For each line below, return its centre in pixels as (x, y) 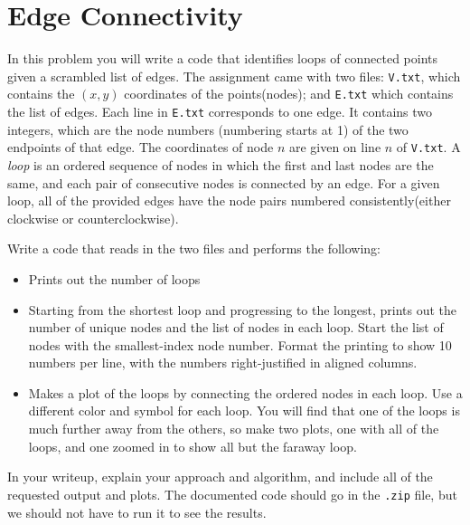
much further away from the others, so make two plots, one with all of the (234, 429)
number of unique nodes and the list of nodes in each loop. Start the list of (236, 327)
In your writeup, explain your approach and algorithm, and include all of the (220, 477)
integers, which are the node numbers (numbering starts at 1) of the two (208, 129)
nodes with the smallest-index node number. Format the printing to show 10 (240, 344)
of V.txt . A (428, 147)
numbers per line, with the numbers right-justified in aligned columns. (223, 363)
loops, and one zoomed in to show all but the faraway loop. (193, 446)
